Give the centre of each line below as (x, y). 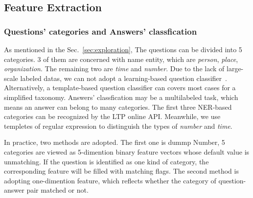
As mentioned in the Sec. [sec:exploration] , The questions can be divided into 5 (123, 49)
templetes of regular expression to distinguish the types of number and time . (118, 126)
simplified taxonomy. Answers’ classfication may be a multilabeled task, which (121, 97)
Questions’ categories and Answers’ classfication (101, 31)
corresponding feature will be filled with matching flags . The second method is (121, 171)
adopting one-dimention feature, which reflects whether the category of (110, 180)
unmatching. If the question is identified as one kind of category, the (106, 161)
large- (235, 69)
